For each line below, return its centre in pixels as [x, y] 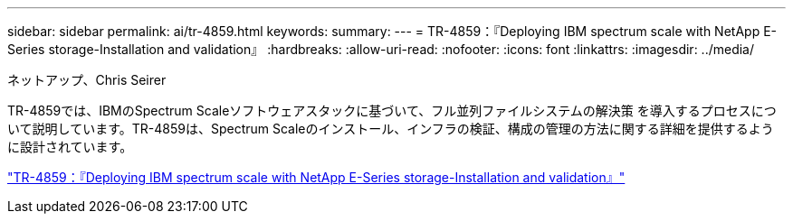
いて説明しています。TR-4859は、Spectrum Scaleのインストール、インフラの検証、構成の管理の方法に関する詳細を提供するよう [391, 129]
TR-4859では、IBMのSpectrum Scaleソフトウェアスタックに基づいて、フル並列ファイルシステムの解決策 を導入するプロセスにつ [392, 110]
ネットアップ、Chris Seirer [87, 80]
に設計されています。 [70, 147]
